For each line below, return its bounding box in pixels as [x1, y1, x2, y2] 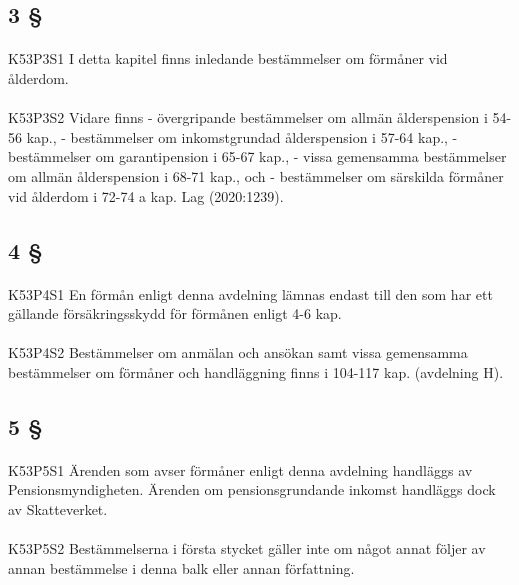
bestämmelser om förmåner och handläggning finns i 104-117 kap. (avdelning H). [8, 361, 504, 382]
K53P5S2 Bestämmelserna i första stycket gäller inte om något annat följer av [8, 538, 486, 559]
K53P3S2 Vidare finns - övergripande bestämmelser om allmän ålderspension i [8, 107, 488, 128]
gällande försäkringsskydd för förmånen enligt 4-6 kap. [8, 303, 342, 324]
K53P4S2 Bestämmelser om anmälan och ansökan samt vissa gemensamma [8, 342, 468, 363]
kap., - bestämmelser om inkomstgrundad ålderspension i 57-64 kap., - [26, 126, 458, 147]
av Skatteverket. [8, 499, 108, 520]
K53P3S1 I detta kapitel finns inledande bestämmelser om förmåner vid [8, 48, 448, 69]
